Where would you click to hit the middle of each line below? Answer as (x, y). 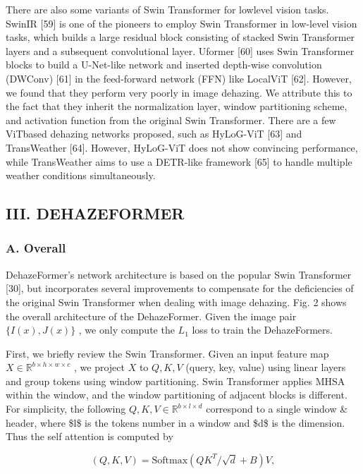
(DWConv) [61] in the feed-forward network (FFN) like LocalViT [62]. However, (179, 78)
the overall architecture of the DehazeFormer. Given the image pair (151, 316)
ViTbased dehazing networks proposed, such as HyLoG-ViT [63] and (154, 134)
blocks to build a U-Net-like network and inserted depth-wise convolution (164, 65)
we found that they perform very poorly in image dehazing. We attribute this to (179, 92)
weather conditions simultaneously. (81, 175)
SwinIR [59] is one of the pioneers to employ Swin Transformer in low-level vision (181, 23)
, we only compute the (127, 330)
